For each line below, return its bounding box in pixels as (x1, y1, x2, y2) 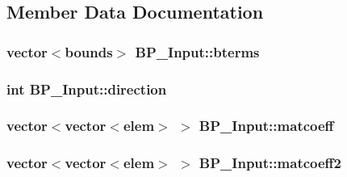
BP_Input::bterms (135, 41, 260, 61)
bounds (65, 41, 113, 61)
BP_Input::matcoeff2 (199, 153, 341, 173)
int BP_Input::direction (6, 78, 167, 99)
